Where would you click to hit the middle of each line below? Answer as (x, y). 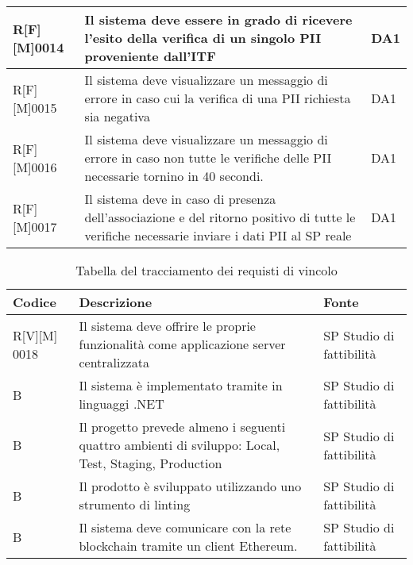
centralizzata (114, 362)
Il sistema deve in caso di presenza (180, 199)
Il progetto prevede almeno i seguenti (182, 427)
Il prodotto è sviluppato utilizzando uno (190, 486)
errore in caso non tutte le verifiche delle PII (208, 158)
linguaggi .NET (122, 404)
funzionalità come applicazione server (182, 344)
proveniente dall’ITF (150, 56)
